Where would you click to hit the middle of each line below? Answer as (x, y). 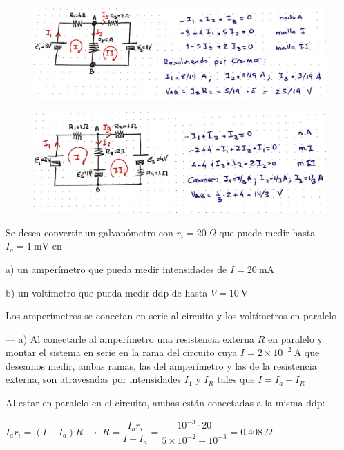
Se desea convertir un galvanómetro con (89, 232)
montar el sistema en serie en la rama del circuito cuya (122, 352)
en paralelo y (295, 338)
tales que (236, 379)
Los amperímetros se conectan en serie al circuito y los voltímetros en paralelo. (173, 316)
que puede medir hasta (267, 232)
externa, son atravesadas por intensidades (94, 379)
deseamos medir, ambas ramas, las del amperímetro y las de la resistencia (161, 365)
